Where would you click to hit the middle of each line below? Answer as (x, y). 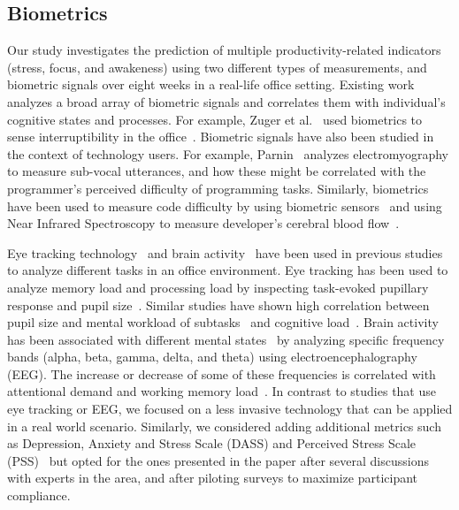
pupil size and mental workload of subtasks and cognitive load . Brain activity (223, 322)
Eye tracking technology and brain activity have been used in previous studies (225, 252)
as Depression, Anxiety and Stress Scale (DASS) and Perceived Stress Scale (212, 443)
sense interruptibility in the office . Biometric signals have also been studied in (221, 137)
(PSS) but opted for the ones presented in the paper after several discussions (218, 460)
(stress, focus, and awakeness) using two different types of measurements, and (217, 67)
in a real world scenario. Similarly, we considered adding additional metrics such (224, 426)
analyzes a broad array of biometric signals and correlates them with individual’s (226, 101)
